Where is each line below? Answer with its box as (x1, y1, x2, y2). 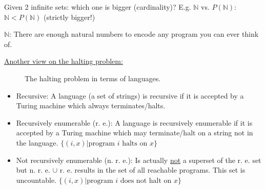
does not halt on (120, 177, 172, 184)
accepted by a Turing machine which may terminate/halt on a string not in (16, 127, 253, 138)
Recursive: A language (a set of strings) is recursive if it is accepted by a (16, 90, 244, 101)
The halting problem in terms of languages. (25, 73, 161, 83)
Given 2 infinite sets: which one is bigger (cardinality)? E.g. (4, 2, 191, 12)
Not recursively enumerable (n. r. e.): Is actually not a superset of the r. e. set (16, 154, 261, 165)
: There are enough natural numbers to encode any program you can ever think (9, 29, 259, 39)
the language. (16, 137, 58, 148)
